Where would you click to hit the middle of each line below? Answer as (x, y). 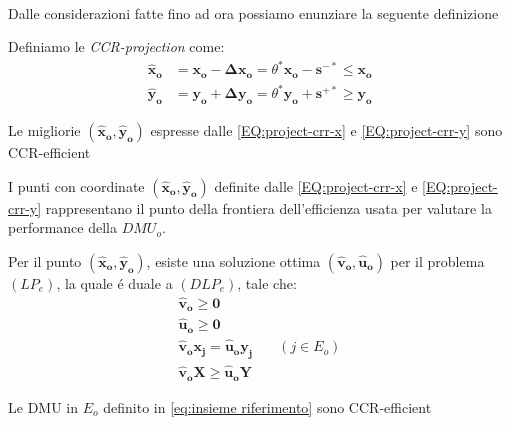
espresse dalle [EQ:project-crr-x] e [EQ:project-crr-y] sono (326, 130)
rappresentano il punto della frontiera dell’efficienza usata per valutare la (268, 207)
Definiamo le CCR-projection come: (116, 46)
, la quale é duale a (114, 282)
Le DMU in (43, 406)
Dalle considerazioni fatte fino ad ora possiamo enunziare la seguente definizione (253, 12)
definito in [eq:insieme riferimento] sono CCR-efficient (267, 406)
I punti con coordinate (76, 185)
